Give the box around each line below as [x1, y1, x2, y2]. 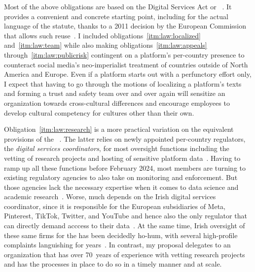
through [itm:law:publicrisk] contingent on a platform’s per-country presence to [4, 49, 245, 60]
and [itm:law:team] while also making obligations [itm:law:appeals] [4, 40, 207, 50]
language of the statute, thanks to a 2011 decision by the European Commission [4, 21, 247, 31]
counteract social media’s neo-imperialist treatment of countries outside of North [4, 59, 248, 69]
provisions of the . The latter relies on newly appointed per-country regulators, [4, 133, 246, 144]
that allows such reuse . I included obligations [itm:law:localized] [4, 30, 201, 40]
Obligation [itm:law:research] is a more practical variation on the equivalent [4, 124, 234, 134]
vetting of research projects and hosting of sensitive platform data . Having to [4, 152, 241, 163]
